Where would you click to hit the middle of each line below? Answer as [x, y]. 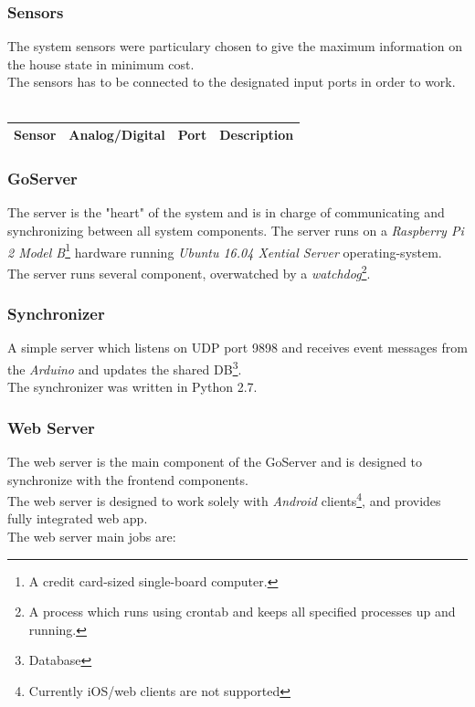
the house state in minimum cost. [101, 63]
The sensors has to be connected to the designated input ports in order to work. [232, 82]
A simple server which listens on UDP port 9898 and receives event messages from [237, 348]
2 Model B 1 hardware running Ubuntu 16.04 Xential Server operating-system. [225, 250]
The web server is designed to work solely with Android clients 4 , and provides [224, 499]
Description [257, 135]
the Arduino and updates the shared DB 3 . [125, 367]
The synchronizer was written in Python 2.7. [132, 387]
